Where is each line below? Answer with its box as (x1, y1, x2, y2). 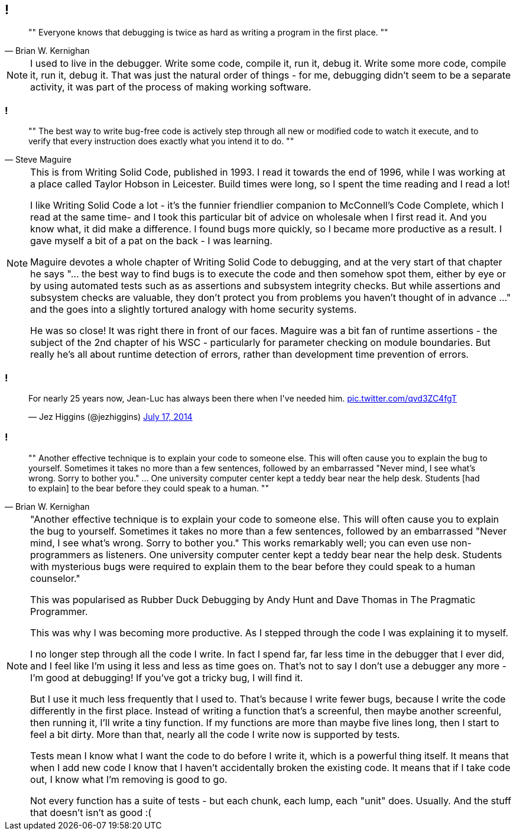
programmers (30, 548, 90, 561)
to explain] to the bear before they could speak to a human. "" (28, 483, 269, 493)
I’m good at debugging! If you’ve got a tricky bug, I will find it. (30, 671, 303, 684)
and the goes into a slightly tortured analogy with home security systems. (30, 303, 357, 316)
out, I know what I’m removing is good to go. (30, 773, 228, 785)
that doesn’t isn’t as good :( (30, 806, 152, 818)
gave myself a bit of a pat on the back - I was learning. (30, 235, 272, 247)
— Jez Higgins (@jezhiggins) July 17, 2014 (28, 411, 193, 422)
